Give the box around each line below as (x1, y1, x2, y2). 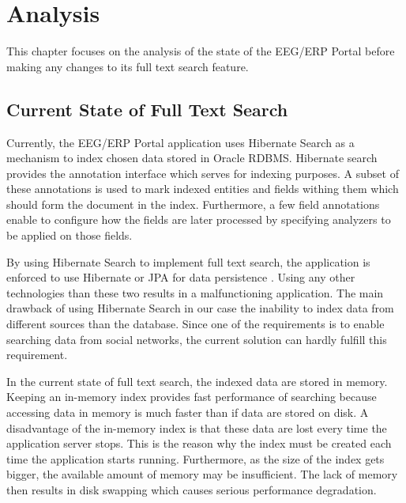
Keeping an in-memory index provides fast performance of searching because (6, 388, 377, 405)
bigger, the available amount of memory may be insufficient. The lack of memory (6, 466, 398, 482)
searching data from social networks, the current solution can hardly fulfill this (6, 331, 387, 347)
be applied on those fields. (6, 227, 133, 244)
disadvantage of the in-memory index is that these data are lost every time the (6, 419, 387, 436)
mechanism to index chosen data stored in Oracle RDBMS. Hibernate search (6, 149, 378, 166)
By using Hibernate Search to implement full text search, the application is (6, 253, 370, 270)
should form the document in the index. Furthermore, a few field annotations (6, 195, 380, 212)
